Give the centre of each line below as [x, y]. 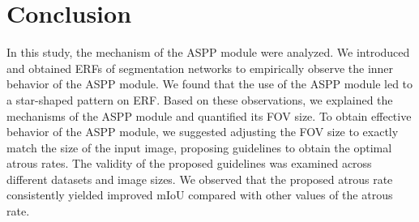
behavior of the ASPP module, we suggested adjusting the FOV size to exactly [203, 132]
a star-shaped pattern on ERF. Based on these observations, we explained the [200, 99]
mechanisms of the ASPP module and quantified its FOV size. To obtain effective [209, 115]
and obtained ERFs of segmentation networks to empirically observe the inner [200, 68]
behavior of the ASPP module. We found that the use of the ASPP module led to [210, 84]
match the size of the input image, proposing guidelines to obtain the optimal [199, 147]
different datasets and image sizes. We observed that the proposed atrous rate [200, 179]
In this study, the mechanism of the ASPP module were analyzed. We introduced [208, 52]
